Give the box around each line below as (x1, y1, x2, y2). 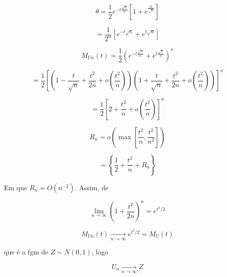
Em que (4, 182, 27, 192)
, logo (91, 247, 108, 257)
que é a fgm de (4, 247, 49, 257)
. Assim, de (75, 182, 108, 192)
